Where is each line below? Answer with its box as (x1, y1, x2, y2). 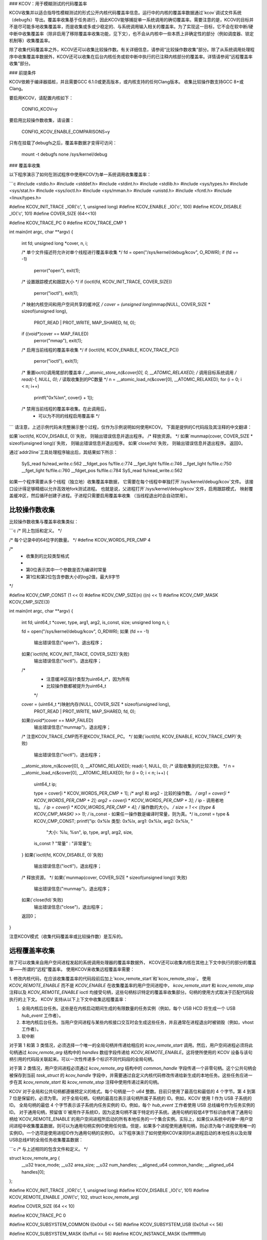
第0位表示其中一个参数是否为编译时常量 (26, 567, 107, 573)
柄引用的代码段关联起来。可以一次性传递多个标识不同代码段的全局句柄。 (9, 1056, 157, 1062)
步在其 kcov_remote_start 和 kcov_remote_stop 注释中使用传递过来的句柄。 (9, 1079, 162, 1085)
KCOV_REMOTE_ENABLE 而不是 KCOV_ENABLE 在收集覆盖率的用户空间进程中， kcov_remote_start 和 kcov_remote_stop (9, 983, 254, 989)
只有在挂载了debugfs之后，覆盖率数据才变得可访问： (9, 140, 117, 146)
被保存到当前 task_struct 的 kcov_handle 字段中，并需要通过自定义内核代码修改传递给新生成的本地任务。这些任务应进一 (9, 1072, 253, 1078)
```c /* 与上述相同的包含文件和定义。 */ (9, 1146, 88, 1152)
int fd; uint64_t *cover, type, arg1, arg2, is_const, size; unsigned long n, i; (21, 619, 170, 625)
